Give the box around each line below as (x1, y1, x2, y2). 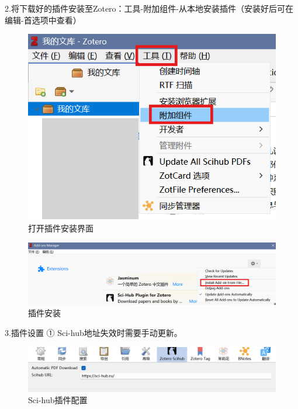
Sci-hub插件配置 (28, 394, 88, 406)
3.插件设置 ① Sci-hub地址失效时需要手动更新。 (5, 326, 182, 338)
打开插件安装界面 (28, 221, 93, 234)
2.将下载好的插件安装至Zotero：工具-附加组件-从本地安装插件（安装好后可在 (5, 2, 293, 14)
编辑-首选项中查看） (5, 13, 81, 26)
